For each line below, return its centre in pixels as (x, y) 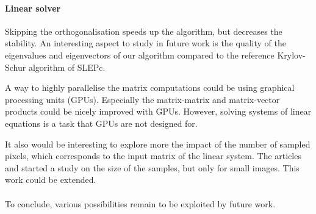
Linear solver (33, 8)
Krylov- (291, 55)
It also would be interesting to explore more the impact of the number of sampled (158, 144)
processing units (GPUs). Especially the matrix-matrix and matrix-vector (142, 99)
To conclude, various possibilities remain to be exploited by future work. (140, 203)
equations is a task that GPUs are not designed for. (101, 123)
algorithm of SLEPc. (67, 67)
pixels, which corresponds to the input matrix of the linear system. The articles (153, 156)
